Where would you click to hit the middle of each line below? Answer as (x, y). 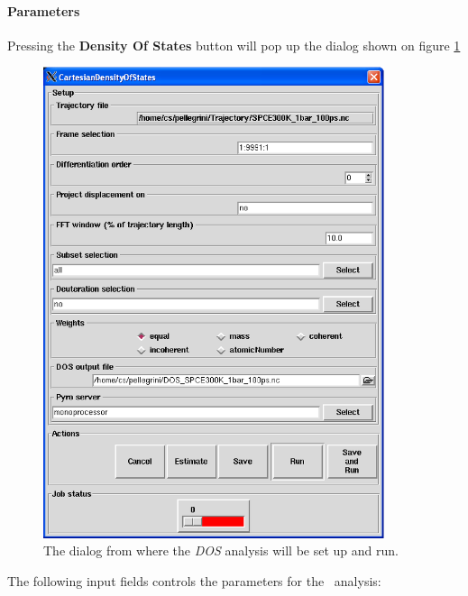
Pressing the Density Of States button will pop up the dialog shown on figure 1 (234, 45)
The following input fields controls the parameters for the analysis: (194, 580)
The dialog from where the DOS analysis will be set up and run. (221, 550)
